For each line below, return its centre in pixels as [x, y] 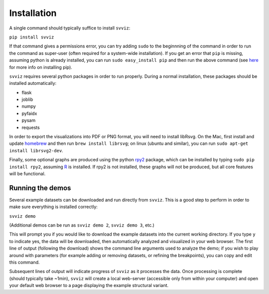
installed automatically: [33, 83]
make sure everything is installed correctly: [54, 207]
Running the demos [40, 188]
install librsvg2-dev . [36, 150]
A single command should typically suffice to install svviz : [70, 28]
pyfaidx [29, 113]
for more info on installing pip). [41, 67]
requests [31, 127]
